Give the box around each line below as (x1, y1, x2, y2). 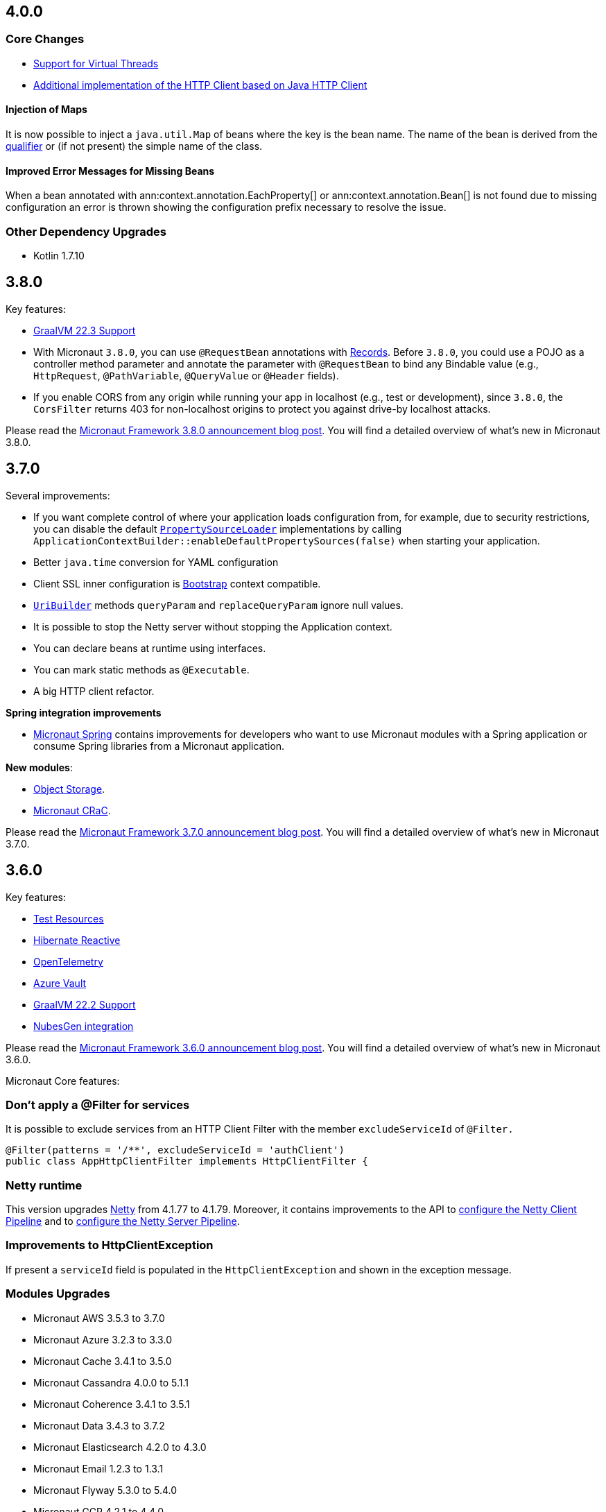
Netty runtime (6, 1178, 83, 1192)
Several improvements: (6, 489, 110, 501)
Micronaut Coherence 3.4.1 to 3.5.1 (33, 1398, 190, 1410)
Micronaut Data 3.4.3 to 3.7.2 (33, 1419, 165, 1432)
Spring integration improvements (6, 706, 162, 719)
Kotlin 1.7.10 (33, 249, 85, 261)
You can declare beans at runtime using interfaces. (33, 642, 266, 654)
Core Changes (6, 32, 85, 46)
